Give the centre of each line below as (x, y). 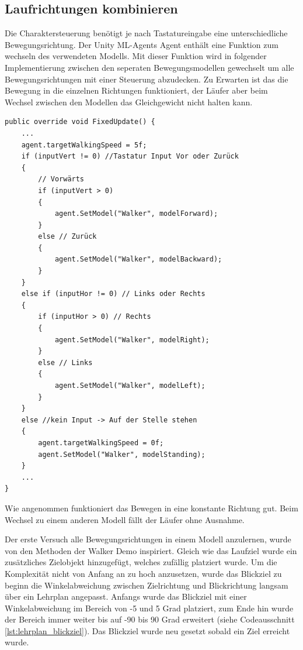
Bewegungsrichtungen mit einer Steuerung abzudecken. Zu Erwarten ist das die (147, 79)
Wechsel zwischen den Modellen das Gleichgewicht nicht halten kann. (129, 102)
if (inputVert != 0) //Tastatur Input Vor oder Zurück (130, 157)
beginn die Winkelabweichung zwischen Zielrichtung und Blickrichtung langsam (147, 585)
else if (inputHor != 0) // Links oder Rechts (113, 294)
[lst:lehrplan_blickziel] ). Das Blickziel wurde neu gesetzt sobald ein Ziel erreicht (147, 630)
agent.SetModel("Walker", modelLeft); (130, 386)
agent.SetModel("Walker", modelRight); (132, 340)
